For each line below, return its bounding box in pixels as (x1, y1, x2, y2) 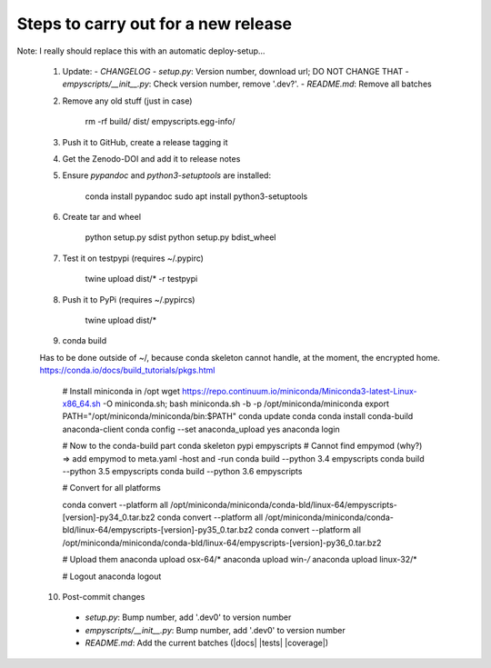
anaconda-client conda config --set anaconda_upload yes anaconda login (62, 424, 340, 434)
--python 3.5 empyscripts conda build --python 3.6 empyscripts (62, 465, 303, 476)
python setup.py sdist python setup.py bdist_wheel (85, 232, 276, 243)
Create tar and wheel (62, 212, 141, 223)
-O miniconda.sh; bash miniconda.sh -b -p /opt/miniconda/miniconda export (103, 398, 390, 409)
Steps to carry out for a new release (16, 14, 293, 34)
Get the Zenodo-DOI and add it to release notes (62, 153, 241, 164)
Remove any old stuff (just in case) (62, 95, 193, 106)
